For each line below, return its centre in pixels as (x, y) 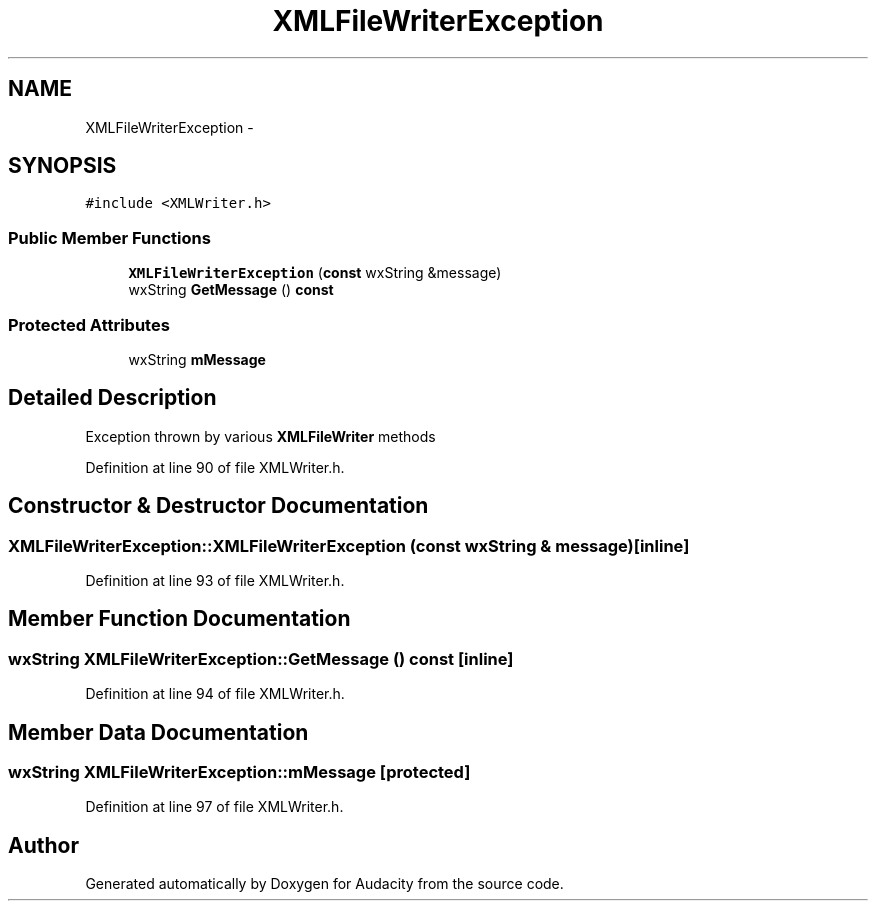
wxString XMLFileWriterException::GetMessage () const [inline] (261, 658)
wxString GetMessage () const (231, 290)
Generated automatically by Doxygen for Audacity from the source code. (324, 884)
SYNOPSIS (62, 166)
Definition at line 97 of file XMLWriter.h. (214, 807)
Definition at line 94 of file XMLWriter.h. (215, 694)
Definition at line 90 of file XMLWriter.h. (215, 467)
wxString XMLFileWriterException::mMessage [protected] (239, 772)
